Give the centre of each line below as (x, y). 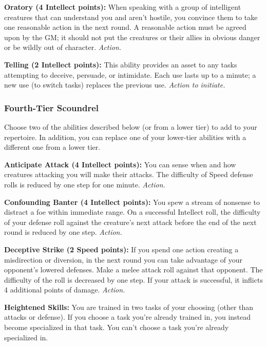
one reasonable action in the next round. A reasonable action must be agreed (125, 27)
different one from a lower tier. (52, 147)
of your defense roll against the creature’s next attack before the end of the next (130, 222)
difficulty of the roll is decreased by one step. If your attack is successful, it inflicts (133, 279)
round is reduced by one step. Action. (63, 232)
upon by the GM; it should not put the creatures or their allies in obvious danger (132, 37)
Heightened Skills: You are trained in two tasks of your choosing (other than (129, 307)
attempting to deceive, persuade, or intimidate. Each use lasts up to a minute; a (130, 74)
